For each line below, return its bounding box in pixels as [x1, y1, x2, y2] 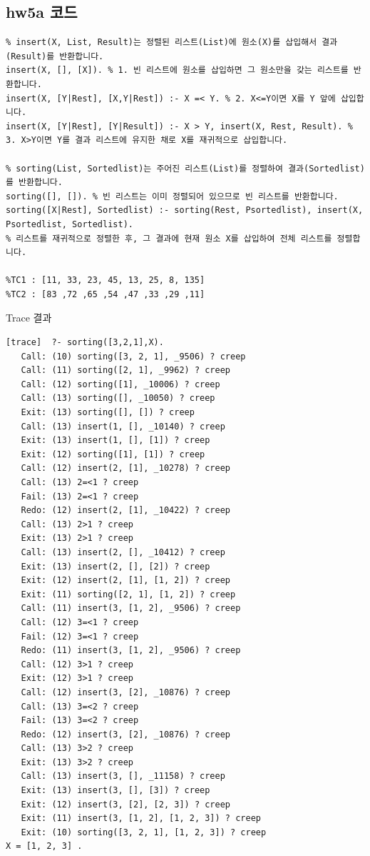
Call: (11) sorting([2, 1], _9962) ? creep [21, 365, 230, 376]
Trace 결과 [6, 310, 52, 325]
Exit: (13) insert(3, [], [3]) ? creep [21, 785, 210, 796]
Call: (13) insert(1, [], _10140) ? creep [21, 421, 225, 432]
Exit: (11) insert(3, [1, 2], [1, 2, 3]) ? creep [21, 813, 261, 824]
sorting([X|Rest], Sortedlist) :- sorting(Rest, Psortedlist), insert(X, [6, 205, 364, 216]
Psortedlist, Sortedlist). [6, 219, 133, 229]
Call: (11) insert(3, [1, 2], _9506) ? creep [21, 603, 241, 614]
